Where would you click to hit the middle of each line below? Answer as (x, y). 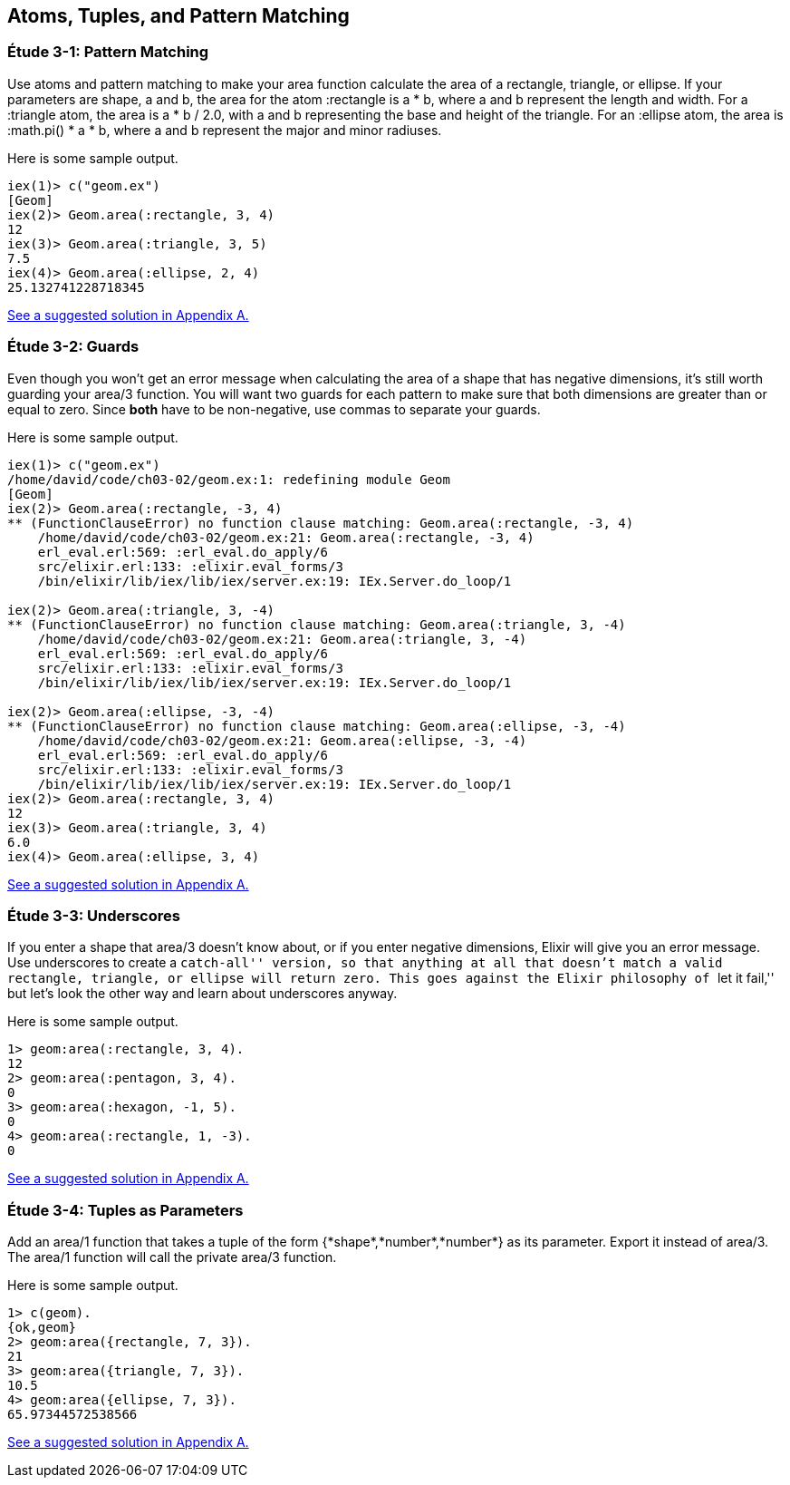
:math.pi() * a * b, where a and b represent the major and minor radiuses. (225, 130)
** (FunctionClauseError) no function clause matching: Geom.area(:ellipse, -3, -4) (317, 726)
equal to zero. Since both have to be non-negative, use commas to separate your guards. (274, 409)
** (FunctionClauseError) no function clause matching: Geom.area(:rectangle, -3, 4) (321, 523)
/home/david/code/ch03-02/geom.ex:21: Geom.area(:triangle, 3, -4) (282, 639)
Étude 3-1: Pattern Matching (108, 52)
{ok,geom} (42, 1328)
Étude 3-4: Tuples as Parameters (125, 1210)
